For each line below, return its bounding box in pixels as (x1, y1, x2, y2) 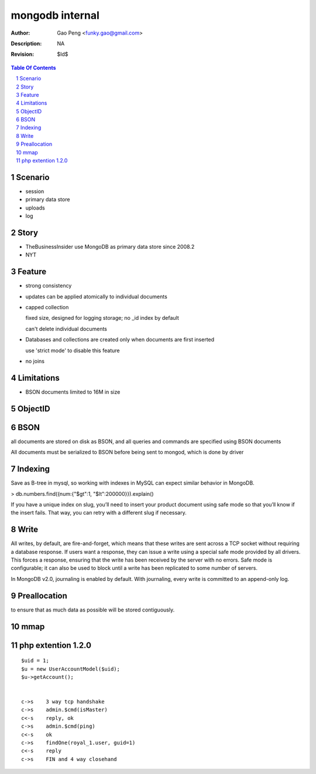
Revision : (11, 50, 35, 58)
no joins (25, 358, 45, 365)
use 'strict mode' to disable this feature (25, 347, 120, 354)
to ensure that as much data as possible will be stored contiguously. (11, 606, 175, 613)
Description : (11, 40, 42, 47)
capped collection (25, 304, 69, 311)
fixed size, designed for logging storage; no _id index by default (25, 315, 179, 322)
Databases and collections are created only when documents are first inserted (25, 336, 215, 343)
